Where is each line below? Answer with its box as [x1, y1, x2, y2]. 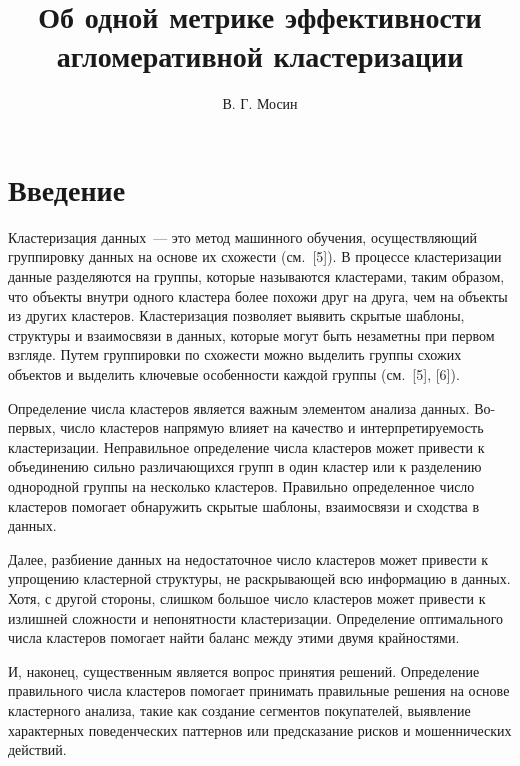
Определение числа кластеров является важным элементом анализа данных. [8, 397, 470, 418]
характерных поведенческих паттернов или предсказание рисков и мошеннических [8, 719, 512, 740]
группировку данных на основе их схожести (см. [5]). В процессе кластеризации [8, 246, 502, 267]
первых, [8, 417, 56, 438]
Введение [8, 168, 126, 209]
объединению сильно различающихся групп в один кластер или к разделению [8, 456, 482, 477]
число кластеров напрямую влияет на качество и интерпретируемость [60, 417, 484, 438]
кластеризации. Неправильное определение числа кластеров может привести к [8, 436, 485, 457]
